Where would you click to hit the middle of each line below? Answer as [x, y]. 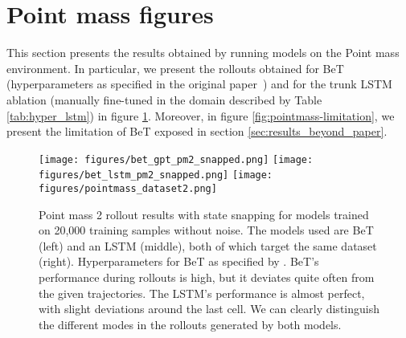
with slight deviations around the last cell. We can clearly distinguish [209, 309]
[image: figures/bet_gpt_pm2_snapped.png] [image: [176, 159]
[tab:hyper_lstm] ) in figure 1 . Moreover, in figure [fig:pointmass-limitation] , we [201, 115]
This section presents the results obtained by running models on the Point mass [203, 53]
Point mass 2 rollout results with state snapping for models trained [204, 214]
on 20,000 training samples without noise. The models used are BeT [206, 230]
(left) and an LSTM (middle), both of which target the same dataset [208, 245]
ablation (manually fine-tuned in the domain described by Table [164, 99]
